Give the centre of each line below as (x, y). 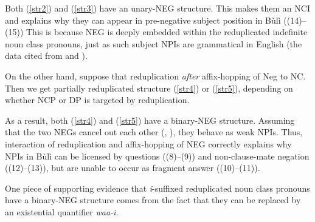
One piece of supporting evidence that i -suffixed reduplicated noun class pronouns (157, 188)
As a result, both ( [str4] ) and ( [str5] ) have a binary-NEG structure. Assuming (150, 120)
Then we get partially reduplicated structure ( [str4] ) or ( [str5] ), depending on (149, 88)
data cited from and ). (46, 55)
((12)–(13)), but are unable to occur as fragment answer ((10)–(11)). (133, 168)
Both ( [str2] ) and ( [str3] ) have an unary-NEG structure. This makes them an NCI (157, 8)
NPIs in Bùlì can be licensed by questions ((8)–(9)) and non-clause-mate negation (157, 156)
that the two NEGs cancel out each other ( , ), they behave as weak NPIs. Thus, (154, 132)
